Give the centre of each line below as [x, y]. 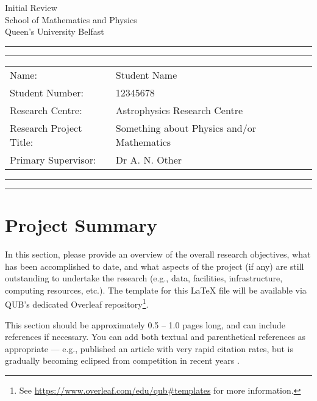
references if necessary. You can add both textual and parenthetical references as [155, 337]
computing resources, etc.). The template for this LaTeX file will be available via [156, 290]
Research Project [46, 128]
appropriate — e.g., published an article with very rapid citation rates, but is [149, 348]
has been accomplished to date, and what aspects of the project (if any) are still [155, 266]
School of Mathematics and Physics [71, 19]
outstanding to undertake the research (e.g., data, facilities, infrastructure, [144, 278]
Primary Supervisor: [53, 159]
